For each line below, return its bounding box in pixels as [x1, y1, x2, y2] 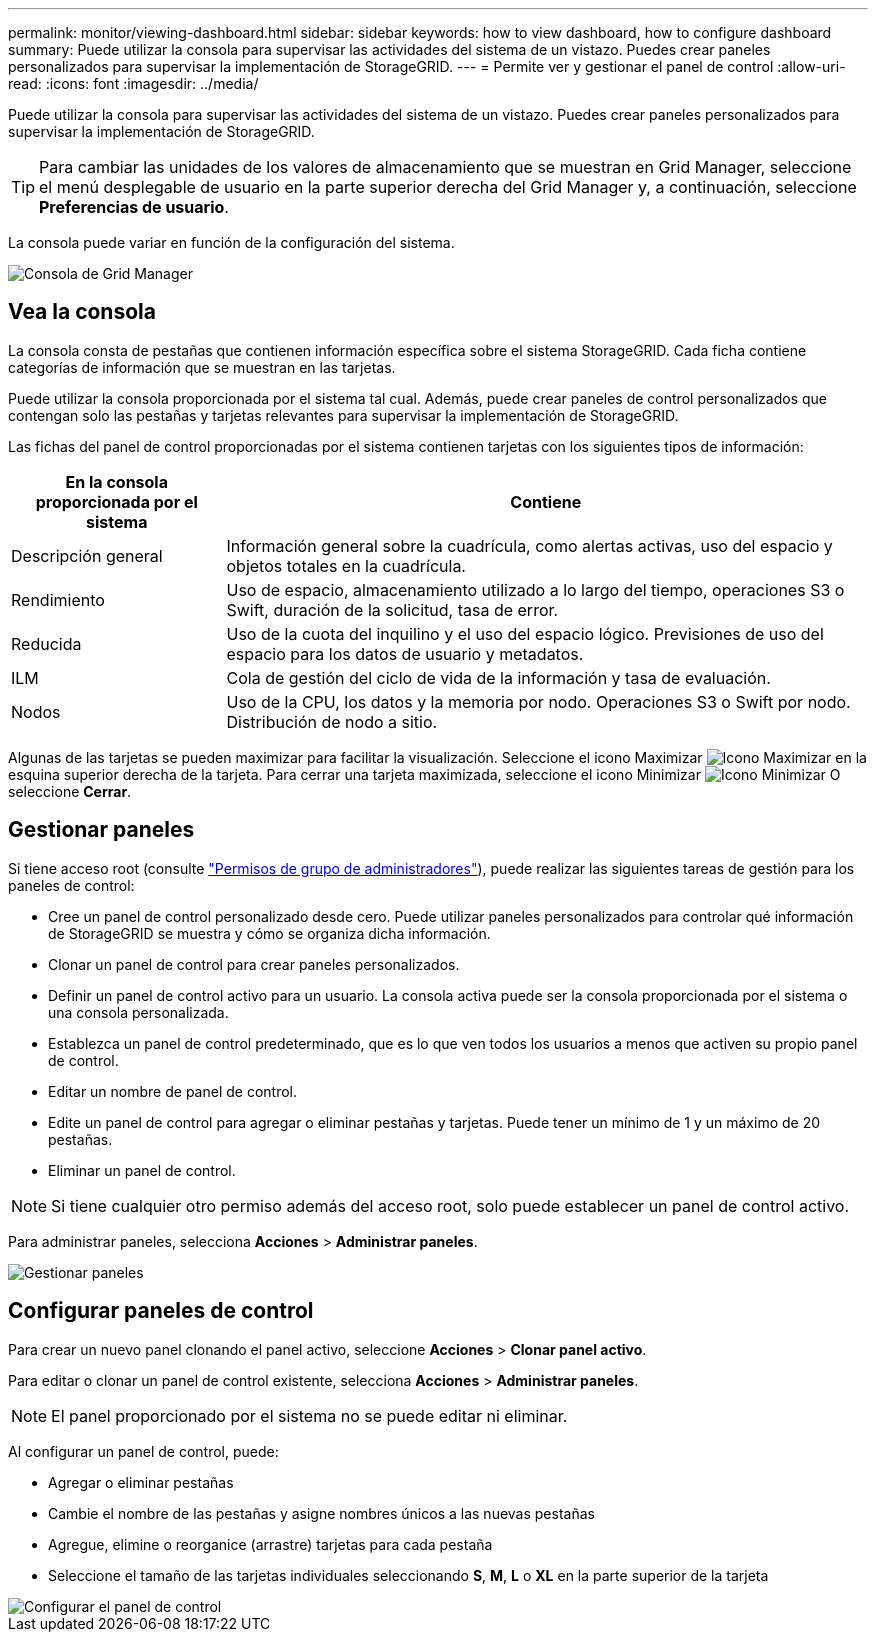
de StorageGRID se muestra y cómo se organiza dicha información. [48, 924, 491, 942]
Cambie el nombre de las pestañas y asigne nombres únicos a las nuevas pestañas [48, 1504, 595, 1522]
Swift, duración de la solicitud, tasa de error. [226, 599, 559, 620]
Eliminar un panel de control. [48, 1161, 236, 1179]
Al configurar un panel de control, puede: [8, 1442, 279, 1460]
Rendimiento [11, 589, 105, 610]
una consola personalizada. [48, 1003, 229, 1021]
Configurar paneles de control [8, 1298, 314, 1324]
